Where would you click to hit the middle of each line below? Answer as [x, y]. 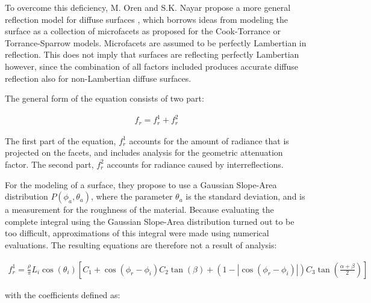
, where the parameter [132, 196]
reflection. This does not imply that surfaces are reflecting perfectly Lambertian [152, 54]
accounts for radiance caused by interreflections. [195, 164]
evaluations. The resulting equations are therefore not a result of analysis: [141, 244]
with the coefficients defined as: [63, 294]
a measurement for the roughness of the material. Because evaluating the [139, 210]
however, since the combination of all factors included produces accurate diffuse [151, 66]
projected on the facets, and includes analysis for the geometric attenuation [144, 152]
